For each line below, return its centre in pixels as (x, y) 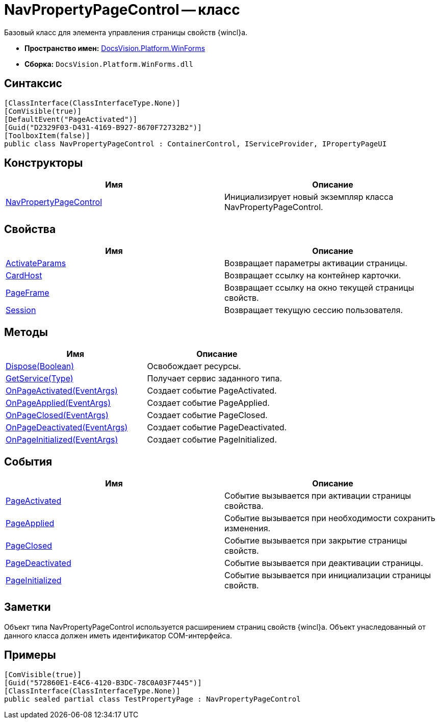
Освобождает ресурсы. (194, 366)
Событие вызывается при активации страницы (318, 495)
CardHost (24, 276)
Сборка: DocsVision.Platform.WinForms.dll (109, 64)
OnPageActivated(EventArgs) (62, 391)
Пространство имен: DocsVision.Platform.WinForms (115, 48)
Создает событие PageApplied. (208, 403)
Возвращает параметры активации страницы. (316, 263)
